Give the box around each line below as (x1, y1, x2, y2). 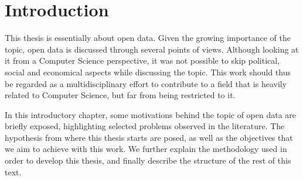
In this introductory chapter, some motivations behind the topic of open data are (5, 108, 297, 120)
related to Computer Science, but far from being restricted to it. (5, 89, 236, 101)
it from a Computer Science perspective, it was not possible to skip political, (5, 54, 280, 67)
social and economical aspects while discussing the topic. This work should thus (5, 65, 291, 78)
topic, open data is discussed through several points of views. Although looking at (5, 43, 299, 55)
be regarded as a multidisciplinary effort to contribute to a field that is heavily (5, 77, 287, 89)
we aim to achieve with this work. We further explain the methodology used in (5, 143, 287, 155)
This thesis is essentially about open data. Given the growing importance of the (5, 32, 291, 44)
